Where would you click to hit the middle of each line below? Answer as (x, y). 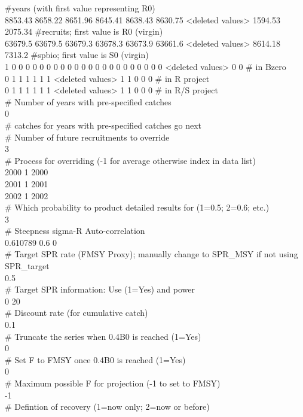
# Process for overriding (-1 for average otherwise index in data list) (130, 160)
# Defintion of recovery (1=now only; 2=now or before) (107, 407)
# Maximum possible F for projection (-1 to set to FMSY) (113, 383)
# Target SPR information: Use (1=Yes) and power (100, 289)
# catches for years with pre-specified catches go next (103, 125)
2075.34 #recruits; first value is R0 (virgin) (84, 31)
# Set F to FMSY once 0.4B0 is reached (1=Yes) (95, 359)
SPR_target (27, 266)
